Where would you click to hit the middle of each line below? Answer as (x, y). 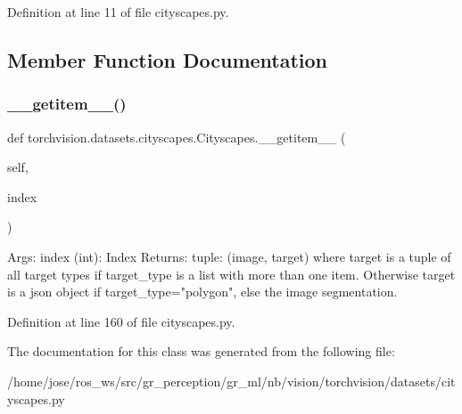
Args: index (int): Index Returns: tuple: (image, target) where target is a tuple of (229, 256)
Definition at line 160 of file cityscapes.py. (121, 321)
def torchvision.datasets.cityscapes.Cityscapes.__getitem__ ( (177, 137)
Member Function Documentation (168, 59)
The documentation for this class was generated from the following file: (201, 351)
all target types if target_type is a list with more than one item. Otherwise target (231, 274)
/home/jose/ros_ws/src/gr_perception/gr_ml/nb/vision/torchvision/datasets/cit (231, 381)
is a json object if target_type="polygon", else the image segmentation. (202, 292)
